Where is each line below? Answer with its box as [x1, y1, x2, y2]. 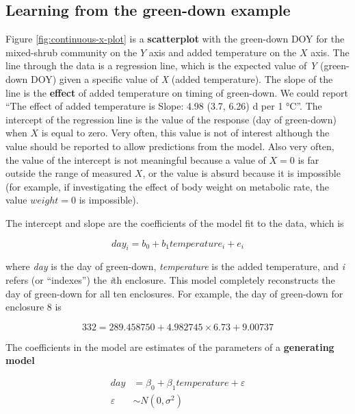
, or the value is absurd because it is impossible [142, 166, 341, 180]
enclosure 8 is [5, 300, 62, 314]
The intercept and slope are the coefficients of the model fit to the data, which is [5, 215, 344, 230]
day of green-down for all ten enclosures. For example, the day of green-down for [5, 286, 343, 300]
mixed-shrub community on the [5, 45, 137, 59]
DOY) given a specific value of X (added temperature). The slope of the [30, 71, 333, 86]
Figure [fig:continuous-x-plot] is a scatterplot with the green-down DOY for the [5, 32, 345, 46]
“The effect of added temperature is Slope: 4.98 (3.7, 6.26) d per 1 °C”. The [5, 99, 322, 113]
